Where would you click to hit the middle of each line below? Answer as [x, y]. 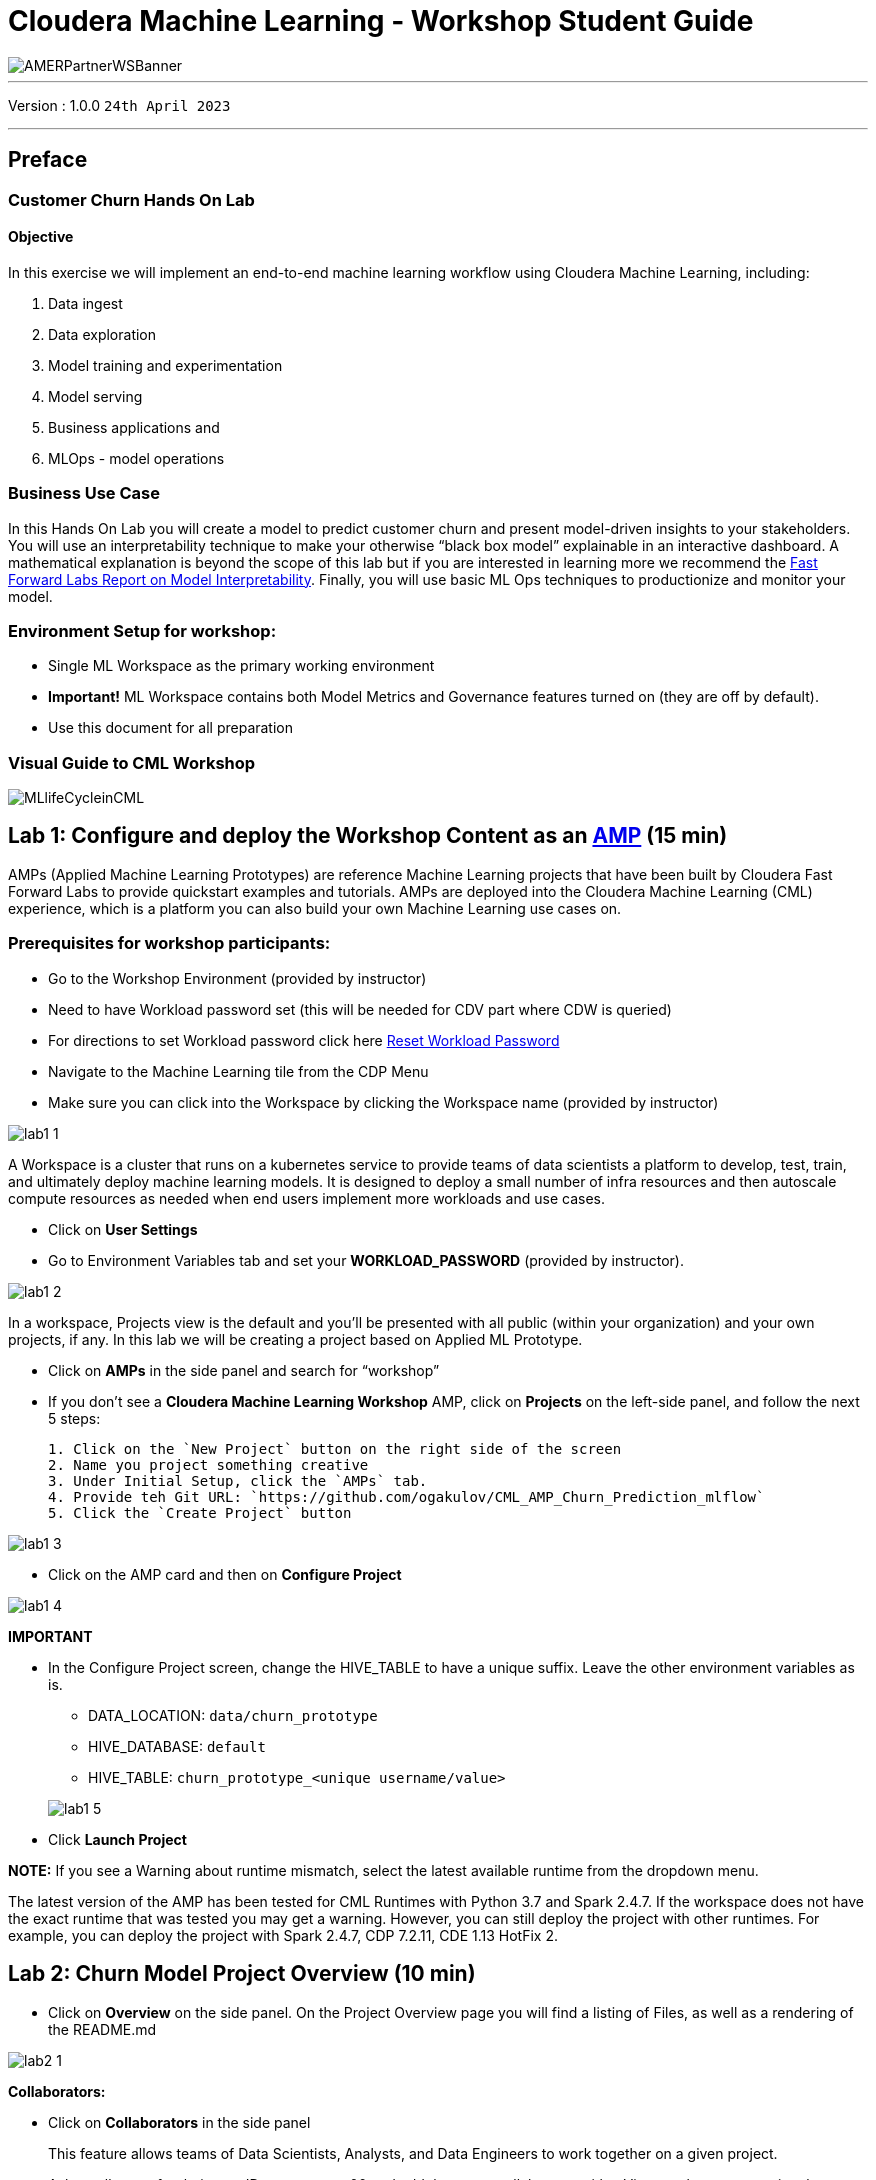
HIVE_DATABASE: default [177, 1746]
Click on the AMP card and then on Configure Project [225, 1574]
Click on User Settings [123, 1229]
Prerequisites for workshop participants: [169, 943]
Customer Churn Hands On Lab [131, 199]
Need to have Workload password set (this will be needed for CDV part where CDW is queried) [360, 1009]
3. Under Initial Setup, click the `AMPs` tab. [238, 1480]
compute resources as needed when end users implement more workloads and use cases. [306, 1198]
